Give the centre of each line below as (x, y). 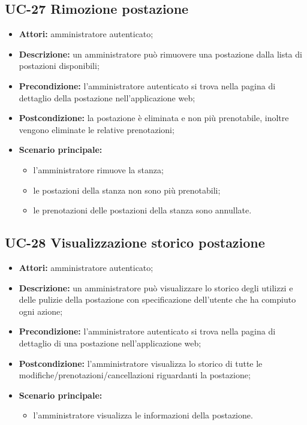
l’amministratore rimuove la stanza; (98, 169)
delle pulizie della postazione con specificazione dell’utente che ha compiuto (157, 299)
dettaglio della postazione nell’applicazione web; (107, 97)
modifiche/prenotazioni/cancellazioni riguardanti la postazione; (135, 375)
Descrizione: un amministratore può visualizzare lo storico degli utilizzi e (156, 287)
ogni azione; (41, 311)
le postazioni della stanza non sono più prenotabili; (127, 190)
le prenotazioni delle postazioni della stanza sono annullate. (142, 210)
